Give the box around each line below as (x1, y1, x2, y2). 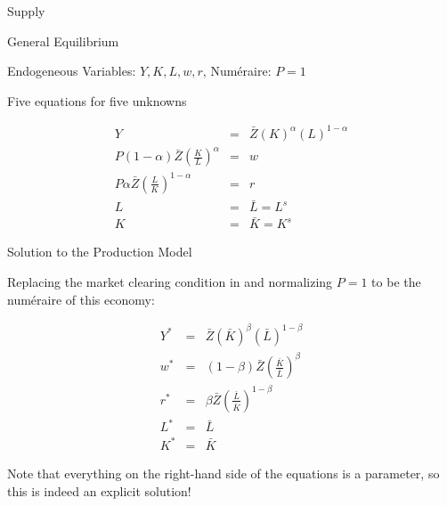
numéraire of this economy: (7, 290, 155, 308)
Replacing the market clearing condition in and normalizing (7, 273, 333, 291)
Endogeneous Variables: (7, 61, 136, 80)
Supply (7, 2, 45, 20)
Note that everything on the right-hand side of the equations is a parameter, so (7, 463, 440, 482)
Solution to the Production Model (7, 242, 192, 261)
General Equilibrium (7, 31, 119, 50)
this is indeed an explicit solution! (7, 481, 191, 500)
